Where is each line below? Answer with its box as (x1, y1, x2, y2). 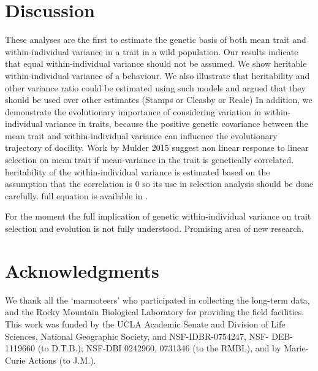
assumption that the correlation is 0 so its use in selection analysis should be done (5, 177, 314, 190)
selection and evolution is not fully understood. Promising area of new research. (5, 222, 304, 235)
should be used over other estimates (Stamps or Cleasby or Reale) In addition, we (5, 93, 312, 106)
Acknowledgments (5, 258, 159, 283)
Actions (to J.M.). (28, 353, 96, 366)
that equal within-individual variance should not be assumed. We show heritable (5, 57, 307, 70)
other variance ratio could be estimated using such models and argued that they (5, 81, 306, 94)
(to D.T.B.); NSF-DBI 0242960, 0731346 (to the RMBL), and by (37, 342, 281, 354)
